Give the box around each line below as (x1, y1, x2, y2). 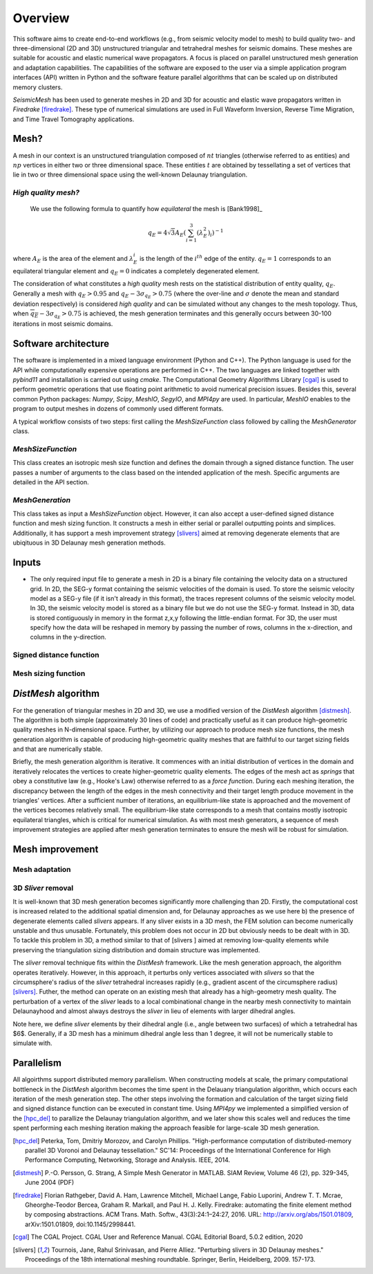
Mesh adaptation (12, 864, 72, 874)
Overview (12, 10, 70, 26)
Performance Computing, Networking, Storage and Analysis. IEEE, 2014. (25, 1156, 231, 1164)
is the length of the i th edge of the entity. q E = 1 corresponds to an (139, 253, 332, 264)
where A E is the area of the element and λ (12, 255, 134, 264)
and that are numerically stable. (12, 745, 103, 754)
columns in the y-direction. (30, 633, 107, 641)
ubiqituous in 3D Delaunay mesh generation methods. (12, 538, 166, 547)
